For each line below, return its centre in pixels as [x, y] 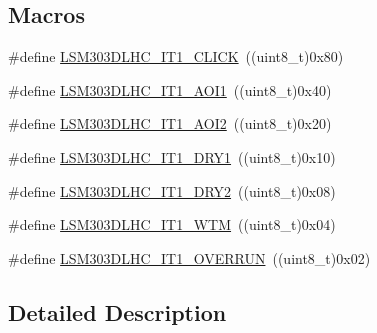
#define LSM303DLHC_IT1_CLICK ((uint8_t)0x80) [176, 56]
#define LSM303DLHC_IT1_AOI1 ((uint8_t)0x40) [170, 89]
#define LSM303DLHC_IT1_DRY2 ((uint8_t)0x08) [172, 190]
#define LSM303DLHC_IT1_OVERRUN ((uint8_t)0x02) [189, 257]
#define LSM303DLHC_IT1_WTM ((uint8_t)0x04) [172, 224]
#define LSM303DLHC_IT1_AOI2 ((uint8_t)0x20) [170, 123]
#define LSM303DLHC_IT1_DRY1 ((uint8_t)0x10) [172, 156]
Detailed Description [117, 311]
